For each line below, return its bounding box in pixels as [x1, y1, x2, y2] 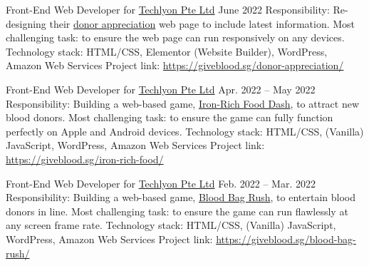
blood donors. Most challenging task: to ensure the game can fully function [6, 110, 333, 125]
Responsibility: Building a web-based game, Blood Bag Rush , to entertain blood [6, 190, 355, 205]
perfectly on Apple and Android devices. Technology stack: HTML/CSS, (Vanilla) [6, 123, 364, 138]
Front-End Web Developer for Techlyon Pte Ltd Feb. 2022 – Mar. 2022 [6, 175, 316, 190]
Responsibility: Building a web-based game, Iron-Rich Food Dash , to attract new [6, 96, 360, 111]
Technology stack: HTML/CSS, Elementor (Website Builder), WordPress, [6, 44, 328, 58]
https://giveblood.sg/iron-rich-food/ [6, 151, 164, 166]
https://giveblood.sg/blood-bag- [216, 231, 356, 246]
